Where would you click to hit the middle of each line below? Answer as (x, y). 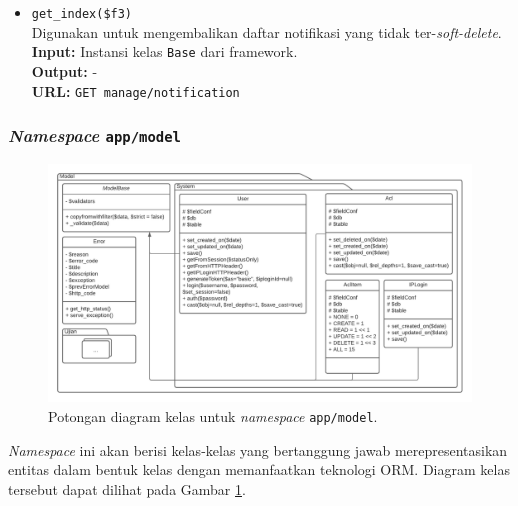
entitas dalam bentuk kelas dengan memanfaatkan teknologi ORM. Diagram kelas (259, 469)
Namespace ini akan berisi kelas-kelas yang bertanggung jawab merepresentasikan (258, 449)
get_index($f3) (82, 14)
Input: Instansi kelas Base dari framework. (164, 51)
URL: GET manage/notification (135, 90)
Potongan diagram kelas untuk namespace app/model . (213, 416)
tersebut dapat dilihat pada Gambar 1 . (127, 488)
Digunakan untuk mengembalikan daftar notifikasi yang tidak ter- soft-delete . (266, 31)
